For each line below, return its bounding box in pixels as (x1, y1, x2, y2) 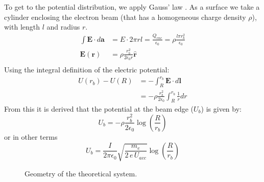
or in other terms (4, 131, 58, 142)
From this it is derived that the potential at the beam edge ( (4, 103, 194, 114)
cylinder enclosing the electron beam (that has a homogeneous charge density (4, 11, 246, 22)
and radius (46, 21, 80, 32)
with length (4, 21, 40, 32)
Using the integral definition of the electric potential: (4, 64, 170, 75)
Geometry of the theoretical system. (25, 168, 137, 178)
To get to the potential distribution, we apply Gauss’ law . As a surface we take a (4, 2, 260, 12)
